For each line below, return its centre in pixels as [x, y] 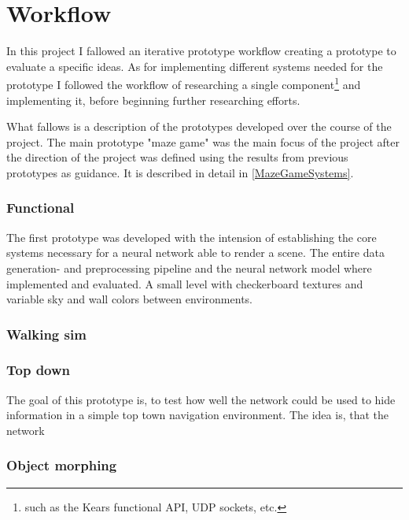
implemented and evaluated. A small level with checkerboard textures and [185, 283]
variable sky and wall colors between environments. [129, 299]
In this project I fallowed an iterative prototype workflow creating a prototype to [201, 51]
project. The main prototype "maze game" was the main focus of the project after [203, 141]
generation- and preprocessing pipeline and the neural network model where [189, 267]
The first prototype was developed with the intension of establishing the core [192, 237]
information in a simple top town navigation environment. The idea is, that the [197, 415]
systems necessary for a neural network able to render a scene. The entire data [195, 253]
